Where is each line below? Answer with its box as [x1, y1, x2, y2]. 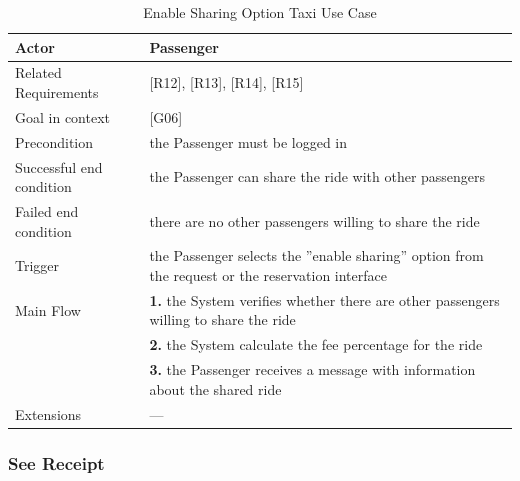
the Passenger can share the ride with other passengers [149, 166, 486, 187]
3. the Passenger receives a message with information [149, 359, 476, 380]
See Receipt [8, 450, 105, 475]
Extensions [15, 403, 82, 424]
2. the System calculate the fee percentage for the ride [149, 334, 483, 355]
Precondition [15, 131, 94, 152]
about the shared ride [149, 378, 282, 399]
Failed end [15, 201, 79, 221]
